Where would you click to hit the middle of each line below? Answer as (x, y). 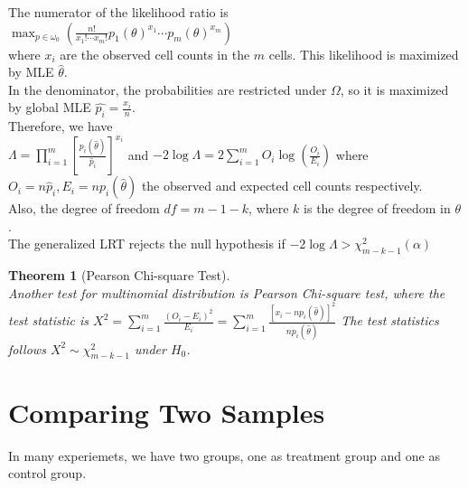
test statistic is (49, 320)
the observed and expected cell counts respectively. (282, 186)
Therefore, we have (61, 126)
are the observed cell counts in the (155, 54)
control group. (47, 473)
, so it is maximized (394, 89)
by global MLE (50, 107)
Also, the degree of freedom (84, 208)
